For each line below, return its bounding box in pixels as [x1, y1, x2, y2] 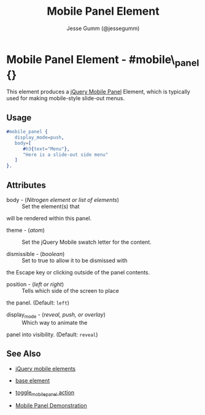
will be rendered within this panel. [6, 215, 92, 222]
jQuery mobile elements [15, 365, 75, 372]
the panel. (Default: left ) [6, 299, 69, 306]
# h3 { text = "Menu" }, [22, 145, 70, 152]
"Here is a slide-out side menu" [22, 152, 109, 158]
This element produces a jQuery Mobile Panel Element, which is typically [6, 88, 190, 96]
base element [15, 376, 50, 384]
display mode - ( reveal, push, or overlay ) [6, 311, 106, 320]
